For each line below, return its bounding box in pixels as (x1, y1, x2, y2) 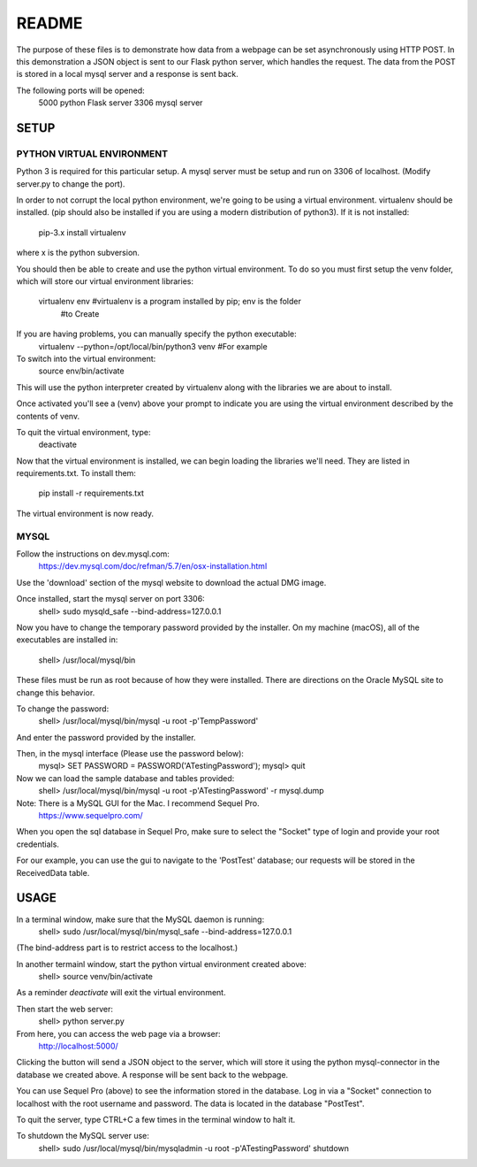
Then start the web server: (16, 1003, 114, 1014)
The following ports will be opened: (16, 85, 145, 96)
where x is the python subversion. (16, 248, 140, 258)
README (16, 13, 83, 33)
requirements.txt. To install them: (16, 468, 137, 479)
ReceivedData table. (16, 867, 90, 878)
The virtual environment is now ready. (16, 508, 155, 518)
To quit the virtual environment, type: (16, 426, 151, 437)
